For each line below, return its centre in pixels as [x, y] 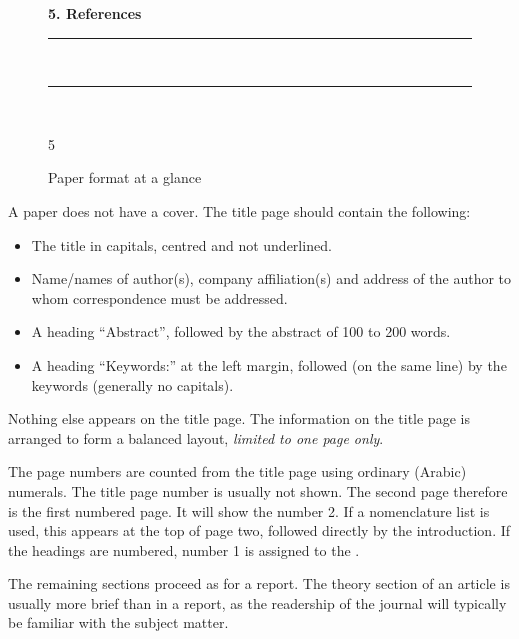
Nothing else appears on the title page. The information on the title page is [239, 418]
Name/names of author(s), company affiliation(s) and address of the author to [271, 278]
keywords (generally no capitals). [132, 384]
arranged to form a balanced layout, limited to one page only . [196, 437]
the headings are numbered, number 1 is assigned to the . [184, 549]
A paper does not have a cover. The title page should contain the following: [239, 210]
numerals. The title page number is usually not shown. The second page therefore [258, 490]
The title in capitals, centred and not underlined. [181, 244]
